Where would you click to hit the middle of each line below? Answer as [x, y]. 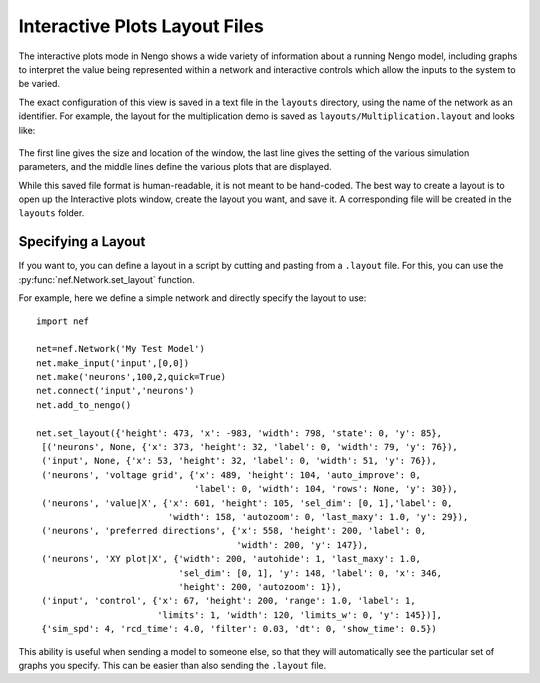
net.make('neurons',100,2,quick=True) [131, 377]
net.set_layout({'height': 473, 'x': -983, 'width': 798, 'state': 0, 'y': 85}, [239, 433]
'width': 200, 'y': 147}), [302, 544]
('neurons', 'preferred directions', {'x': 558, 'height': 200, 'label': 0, [234, 531]
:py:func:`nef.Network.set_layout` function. [106, 279]
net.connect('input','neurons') [115, 391]
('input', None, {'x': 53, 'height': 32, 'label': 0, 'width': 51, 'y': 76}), [239, 461]
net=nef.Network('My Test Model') [120, 349]
